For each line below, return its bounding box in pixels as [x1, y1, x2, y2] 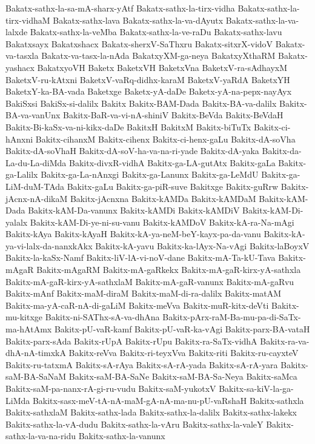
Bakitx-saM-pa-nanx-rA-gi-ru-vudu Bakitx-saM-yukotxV [5, 382, 216, 394]
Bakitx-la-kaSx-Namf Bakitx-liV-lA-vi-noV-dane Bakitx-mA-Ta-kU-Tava [5, 251, 276, 264]
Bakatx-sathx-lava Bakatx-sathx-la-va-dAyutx [53, 13, 224, 26]
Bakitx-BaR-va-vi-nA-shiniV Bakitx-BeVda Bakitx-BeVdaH [63, 109, 283, 121]
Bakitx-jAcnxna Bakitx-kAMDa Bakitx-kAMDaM [70, 192, 256, 204]
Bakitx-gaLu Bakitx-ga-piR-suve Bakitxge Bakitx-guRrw [67, 180, 279, 192]
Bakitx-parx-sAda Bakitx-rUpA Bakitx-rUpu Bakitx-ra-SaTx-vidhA [5, 334, 257, 347]
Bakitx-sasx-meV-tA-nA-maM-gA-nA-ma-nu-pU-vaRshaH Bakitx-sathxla [32, 394, 304, 406]
